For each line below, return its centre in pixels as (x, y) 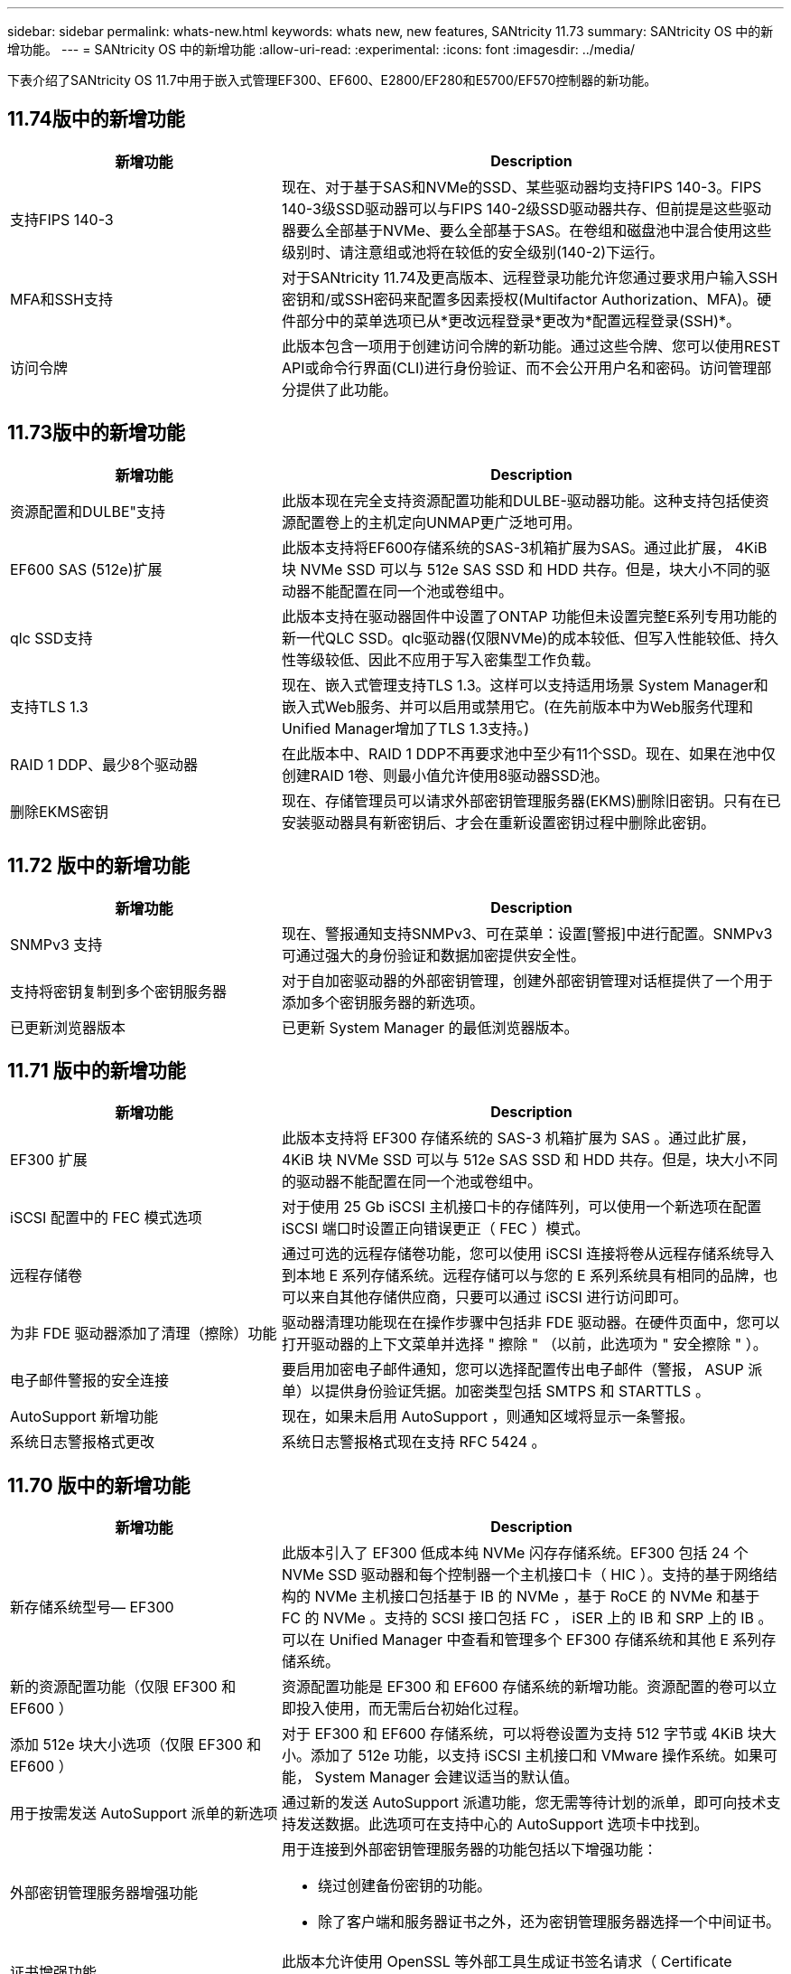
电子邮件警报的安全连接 (90, 1381)
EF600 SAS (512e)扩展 (86, 569)
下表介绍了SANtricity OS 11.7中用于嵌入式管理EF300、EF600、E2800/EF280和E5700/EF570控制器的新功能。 (332, 80)
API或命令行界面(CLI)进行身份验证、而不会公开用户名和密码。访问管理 (519, 367)
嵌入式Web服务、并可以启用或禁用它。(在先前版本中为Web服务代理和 (517, 706)
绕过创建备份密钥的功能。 (404, 1886)
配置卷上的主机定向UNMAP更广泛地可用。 (438, 522)
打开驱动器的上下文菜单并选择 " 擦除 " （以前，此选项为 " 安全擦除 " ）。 (524, 1344)
